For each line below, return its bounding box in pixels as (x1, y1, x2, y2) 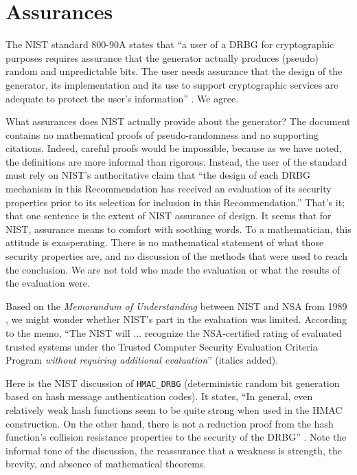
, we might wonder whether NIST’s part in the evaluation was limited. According (5, 312, 347, 327)
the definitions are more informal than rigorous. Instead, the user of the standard (5, 154, 347, 168)
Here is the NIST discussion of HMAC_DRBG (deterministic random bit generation (5, 375, 340, 390)
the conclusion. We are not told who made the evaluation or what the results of (5, 262, 341, 276)
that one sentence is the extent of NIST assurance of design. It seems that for (5, 208, 332, 223)
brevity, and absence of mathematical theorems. (5, 456, 207, 471)
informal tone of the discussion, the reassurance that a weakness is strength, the (5, 443, 343, 457)
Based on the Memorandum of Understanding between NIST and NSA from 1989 (5, 298, 347, 313)
